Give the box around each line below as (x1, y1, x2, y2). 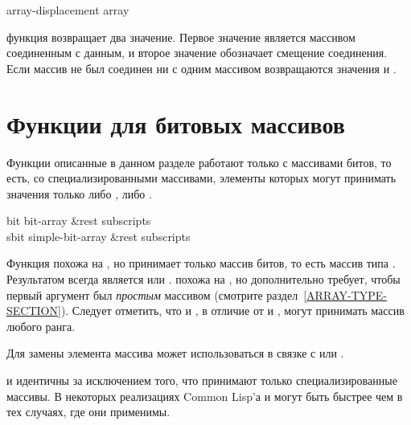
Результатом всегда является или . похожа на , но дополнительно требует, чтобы (6, 271, 401, 288)
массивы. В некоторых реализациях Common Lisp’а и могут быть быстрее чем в (6, 387, 403, 404)
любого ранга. (6, 317, 76, 334)
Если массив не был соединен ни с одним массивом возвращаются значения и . (6, 59, 397, 76)
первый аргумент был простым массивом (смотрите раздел (6, 286, 298, 303)
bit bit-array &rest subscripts (6, 212, 151, 229)
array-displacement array (6, 2, 129, 18)
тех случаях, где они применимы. (6, 403, 171, 420)
